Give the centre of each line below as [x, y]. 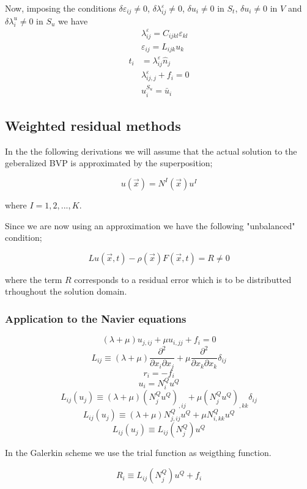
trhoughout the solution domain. [66, 291]
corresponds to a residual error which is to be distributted [183, 279]
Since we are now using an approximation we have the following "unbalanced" [150, 225]
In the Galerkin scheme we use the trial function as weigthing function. [138, 453]
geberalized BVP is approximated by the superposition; [109, 163]
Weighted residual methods [93, 125]
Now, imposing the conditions [61, 8]
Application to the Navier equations [96, 318]
